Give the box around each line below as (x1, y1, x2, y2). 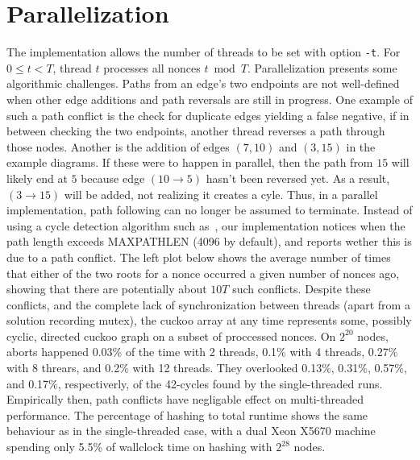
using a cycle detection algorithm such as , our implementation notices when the (6, 217, 405, 234)
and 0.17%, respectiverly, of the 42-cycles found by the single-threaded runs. (6, 375, 383, 392)
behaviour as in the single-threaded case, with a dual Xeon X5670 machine (6, 422, 376, 439)
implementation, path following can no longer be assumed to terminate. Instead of (6, 201, 413, 218)
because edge (81, 169, 145, 186)
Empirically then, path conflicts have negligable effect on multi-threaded (6, 391, 364, 408)
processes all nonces (103, 59, 201, 76)
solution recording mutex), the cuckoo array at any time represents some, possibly (6, 312, 412, 329)
